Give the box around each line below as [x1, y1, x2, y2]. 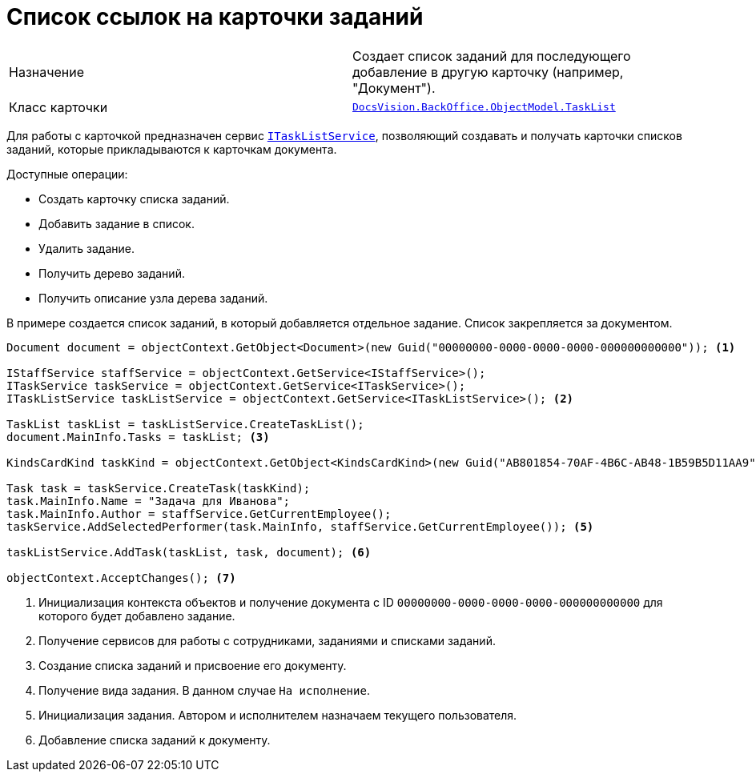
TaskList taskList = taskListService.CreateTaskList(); [6, 417, 364, 431]
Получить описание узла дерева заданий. [38, 291, 268, 305]
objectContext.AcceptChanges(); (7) [6, 571, 236, 584]
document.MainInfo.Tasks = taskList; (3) [6, 430, 270, 443]
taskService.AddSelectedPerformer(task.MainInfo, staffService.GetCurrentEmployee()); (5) [6, 519, 594, 533]
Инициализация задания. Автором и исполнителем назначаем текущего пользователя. [38, 708, 517, 722]
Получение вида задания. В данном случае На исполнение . [38, 683, 370, 697]
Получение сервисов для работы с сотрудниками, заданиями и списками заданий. [38, 633, 496, 648]
